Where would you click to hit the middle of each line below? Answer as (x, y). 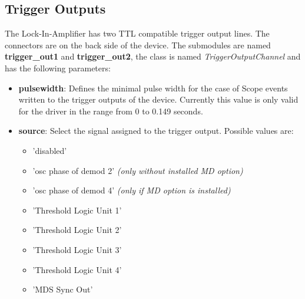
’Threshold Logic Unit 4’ (77, 269)
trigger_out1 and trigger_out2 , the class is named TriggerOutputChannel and (153, 56)
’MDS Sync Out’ (63, 289)
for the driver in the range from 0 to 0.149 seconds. (111, 111)
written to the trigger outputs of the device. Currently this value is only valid (158, 99)
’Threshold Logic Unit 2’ (77, 230)
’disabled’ (50, 150)
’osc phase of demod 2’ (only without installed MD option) (138, 170)
